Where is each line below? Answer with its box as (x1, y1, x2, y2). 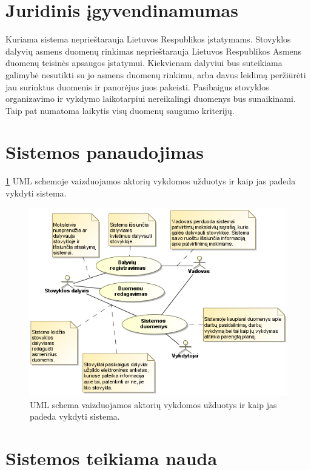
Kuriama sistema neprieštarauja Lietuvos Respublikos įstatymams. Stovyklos (5, 33, 291, 45)
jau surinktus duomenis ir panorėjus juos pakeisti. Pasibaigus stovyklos (5, 80, 269, 93)
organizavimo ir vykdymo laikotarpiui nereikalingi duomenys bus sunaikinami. (5, 92, 296, 105)
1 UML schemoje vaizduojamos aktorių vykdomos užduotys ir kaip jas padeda (5, 175, 296, 187)
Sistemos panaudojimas (5, 139, 204, 164)
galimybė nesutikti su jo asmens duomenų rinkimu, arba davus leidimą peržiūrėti (5, 68, 306, 81)
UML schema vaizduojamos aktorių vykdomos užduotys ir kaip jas (30, 398, 277, 411)
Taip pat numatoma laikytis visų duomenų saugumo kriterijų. (5, 104, 235, 116)
